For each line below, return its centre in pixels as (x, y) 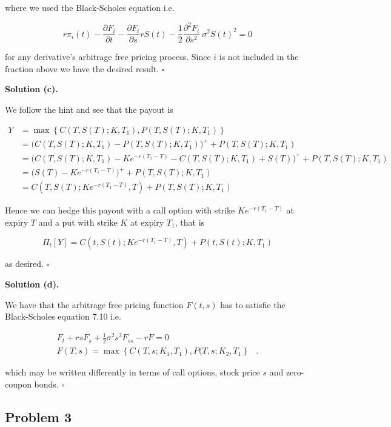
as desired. (24, 264)
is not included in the (259, 57)
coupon (18, 384)
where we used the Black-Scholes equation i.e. (90, 7)
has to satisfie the (253, 304)
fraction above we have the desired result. (82, 68)
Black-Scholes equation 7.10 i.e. (63, 316)
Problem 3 (38, 416)
